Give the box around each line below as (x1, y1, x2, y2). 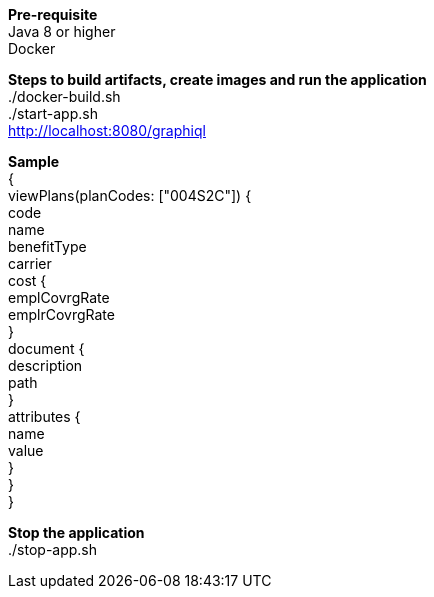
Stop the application (8, 524, 145, 541)
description (8, 357, 83, 374)
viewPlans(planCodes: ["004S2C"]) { (8, 187, 252, 204)
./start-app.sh (8, 105, 98, 122)
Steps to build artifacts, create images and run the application (8, 71, 427, 88)
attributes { (8, 408, 81, 425)
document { (8, 340, 85, 357)
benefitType (8, 238, 87, 255)
